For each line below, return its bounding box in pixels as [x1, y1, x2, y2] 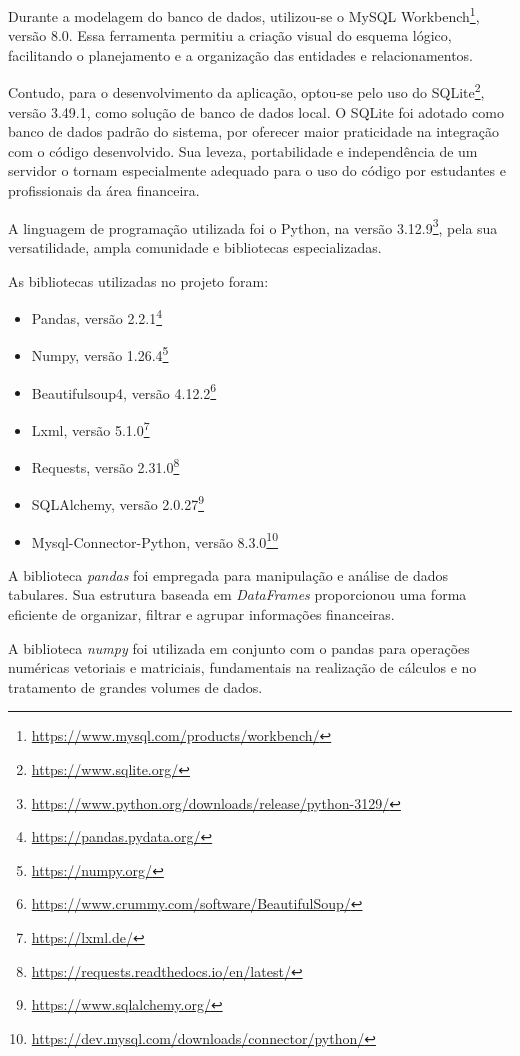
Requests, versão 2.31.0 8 [31, 454, 180, 477]
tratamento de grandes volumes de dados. [8, 676, 263, 697]
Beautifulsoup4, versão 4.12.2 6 [31, 379, 217, 403]
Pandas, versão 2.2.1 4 [31, 305, 163, 328]
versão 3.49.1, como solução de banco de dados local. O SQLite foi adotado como [8, 101, 504, 122]
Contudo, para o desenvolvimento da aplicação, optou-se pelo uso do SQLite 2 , [8, 79, 485, 103]
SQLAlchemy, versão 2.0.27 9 [31, 491, 205, 514]
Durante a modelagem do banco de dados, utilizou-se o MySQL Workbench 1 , [8, 3, 480, 26]
